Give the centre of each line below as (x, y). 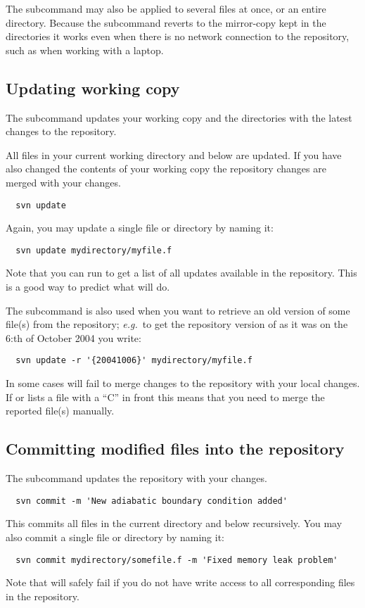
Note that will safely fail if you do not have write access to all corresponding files (180, 582)
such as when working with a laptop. (85, 50)
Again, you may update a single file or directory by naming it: (140, 228)
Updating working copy (93, 88)
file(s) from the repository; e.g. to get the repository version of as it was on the (177, 324)
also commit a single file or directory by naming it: (115, 537)
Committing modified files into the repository (175, 449)
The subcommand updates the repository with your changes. (136, 478)
